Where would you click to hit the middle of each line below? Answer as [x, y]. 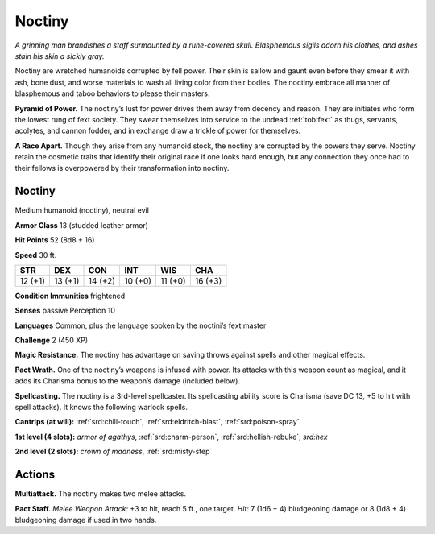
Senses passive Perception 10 [65, 311]
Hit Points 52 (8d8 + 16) [55, 240]
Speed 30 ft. [36, 255]
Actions [35, 475]
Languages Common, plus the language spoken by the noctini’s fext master [141, 325]
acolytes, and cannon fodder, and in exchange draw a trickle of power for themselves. [158, 131]
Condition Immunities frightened [70, 296]
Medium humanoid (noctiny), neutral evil [82, 210]
